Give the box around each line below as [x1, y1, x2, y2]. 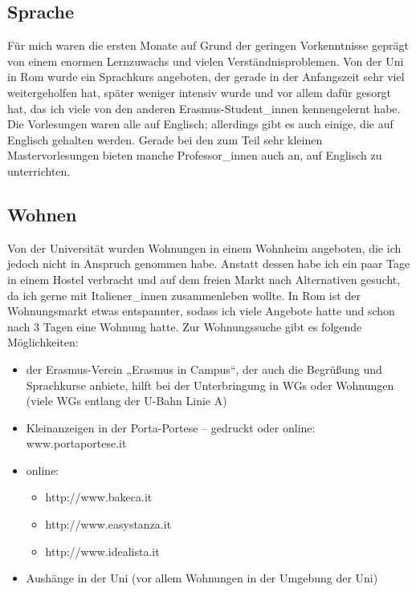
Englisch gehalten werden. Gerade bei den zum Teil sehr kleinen [7, 131, 323, 148]
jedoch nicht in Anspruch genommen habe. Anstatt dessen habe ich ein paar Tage [7, 255, 410, 272]
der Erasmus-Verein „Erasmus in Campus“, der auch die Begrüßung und [26, 360, 382, 377]
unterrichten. [7, 162, 71, 179]
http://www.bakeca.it [45, 489, 153, 505]
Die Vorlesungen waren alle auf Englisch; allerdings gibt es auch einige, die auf [7, 116, 394, 132]
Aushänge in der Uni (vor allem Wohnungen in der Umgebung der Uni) [26, 570, 378, 586]
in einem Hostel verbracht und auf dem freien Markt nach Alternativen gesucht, [7, 270, 401, 287]
